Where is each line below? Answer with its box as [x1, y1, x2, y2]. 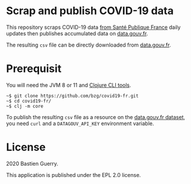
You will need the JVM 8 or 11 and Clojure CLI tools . [6, 81, 131, 88]
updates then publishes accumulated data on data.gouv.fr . [6, 29, 148, 37]
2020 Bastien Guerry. [6, 160, 59, 167]
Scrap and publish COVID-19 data [6, 4, 174, 18]
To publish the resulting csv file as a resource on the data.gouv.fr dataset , [6, 113, 185, 120]
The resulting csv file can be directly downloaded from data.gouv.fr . [6, 41, 171, 48]
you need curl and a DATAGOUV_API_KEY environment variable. [6, 120, 154, 127]
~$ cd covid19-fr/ [6, 98, 51, 104]
